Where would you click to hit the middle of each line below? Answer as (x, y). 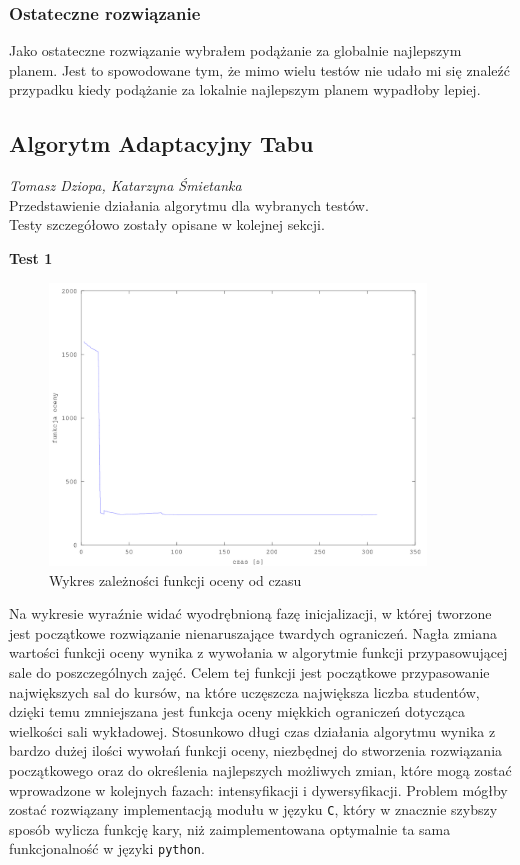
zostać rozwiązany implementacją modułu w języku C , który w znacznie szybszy (253, 809)
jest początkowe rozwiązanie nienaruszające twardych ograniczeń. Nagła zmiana (253, 632)
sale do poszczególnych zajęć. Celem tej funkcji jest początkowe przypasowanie (249, 672)
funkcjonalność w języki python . (107, 848)
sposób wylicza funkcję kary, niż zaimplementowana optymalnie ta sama (230, 828)
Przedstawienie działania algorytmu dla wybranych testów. (189, 204)
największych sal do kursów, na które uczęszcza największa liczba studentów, (244, 691)
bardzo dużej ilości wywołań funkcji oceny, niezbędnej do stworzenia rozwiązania (256, 750)
